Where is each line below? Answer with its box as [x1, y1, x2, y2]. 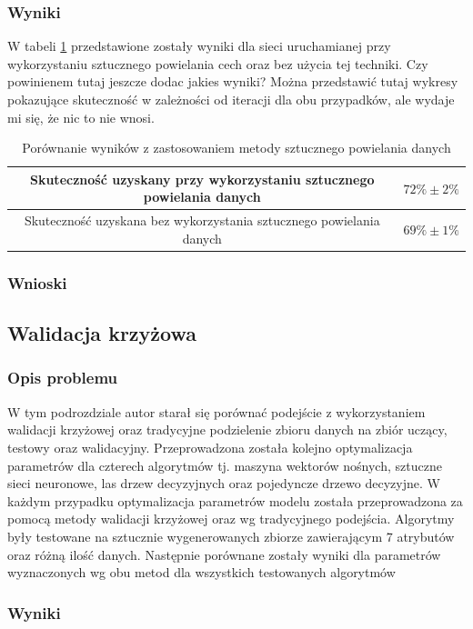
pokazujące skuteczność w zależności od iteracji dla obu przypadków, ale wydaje [7, 90, 455, 108]
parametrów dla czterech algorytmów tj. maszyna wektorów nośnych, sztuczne [7, 455, 442, 474]
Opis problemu [7, 366, 118, 389]
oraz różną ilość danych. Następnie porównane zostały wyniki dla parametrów [7, 544, 441, 564]
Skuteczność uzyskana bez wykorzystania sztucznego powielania [24, 211, 380, 230]
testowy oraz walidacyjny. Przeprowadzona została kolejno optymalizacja [7, 437, 413, 456]
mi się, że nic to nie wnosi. [7, 107, 155, 126]
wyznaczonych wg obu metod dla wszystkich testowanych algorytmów [7, 563, 396, 582]
